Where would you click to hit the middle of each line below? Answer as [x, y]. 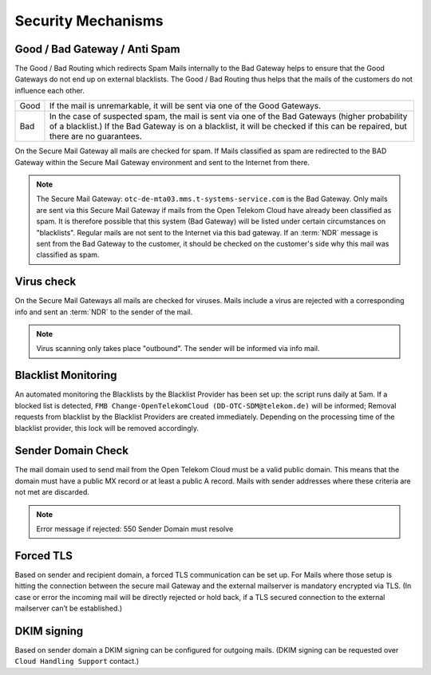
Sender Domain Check [72, 451]
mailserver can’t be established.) [69, 608]
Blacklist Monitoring [66, 375]
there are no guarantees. [96, 136]
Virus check [45, 282]
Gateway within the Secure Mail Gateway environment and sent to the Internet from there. [162, 162]
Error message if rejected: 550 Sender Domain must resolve [135, 529]
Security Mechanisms [89, 21]
